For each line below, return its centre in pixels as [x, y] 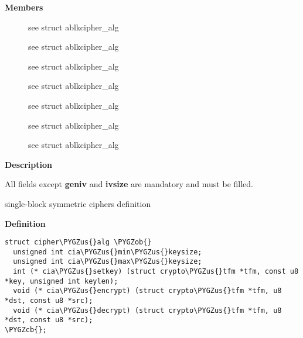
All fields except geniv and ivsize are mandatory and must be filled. [129, 184]
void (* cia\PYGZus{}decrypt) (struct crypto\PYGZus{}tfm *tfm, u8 [147, 310]
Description [29, 164]
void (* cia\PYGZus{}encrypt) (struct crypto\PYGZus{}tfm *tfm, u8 [147, 291]
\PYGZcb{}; [26, 330]
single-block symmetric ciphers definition [78, 203]
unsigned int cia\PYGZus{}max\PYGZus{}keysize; [108, 262]
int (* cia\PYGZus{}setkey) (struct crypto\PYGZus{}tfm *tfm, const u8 [156, 272]
